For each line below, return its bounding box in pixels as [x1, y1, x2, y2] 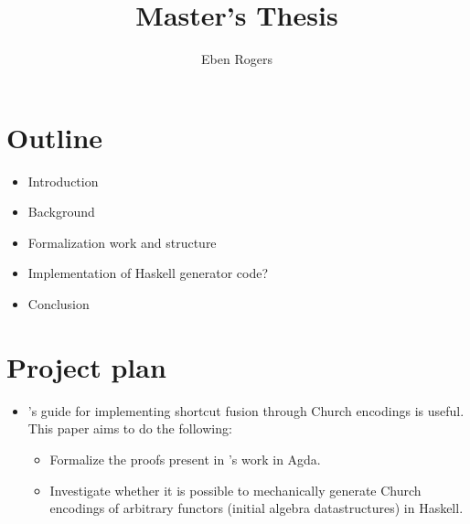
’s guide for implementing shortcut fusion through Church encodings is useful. [27, 401, 465, 420]
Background [27, 202, 95, 221]
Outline [6, 118, 103, 155]
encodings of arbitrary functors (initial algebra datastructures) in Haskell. [49, 498, 464, 518]
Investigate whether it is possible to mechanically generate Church [49, 480, 422, 499]
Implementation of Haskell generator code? [27, 263, 269, 283]
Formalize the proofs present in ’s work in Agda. [49, 449, 321, 468]
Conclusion [27, 294, 90, 314]
